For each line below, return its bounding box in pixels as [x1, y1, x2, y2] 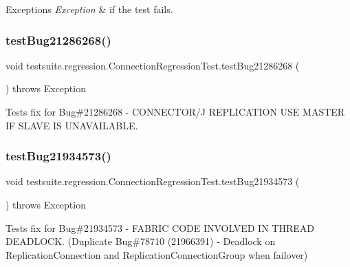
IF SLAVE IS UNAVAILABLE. [6, 118, 138, 132]
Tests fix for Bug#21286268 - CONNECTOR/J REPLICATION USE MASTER [6, 105, 345, 118]
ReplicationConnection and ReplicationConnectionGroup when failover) [6, 247, 308, 261]
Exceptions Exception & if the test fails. [6, 2, 173, 16]
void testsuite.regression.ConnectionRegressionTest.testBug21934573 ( [6, 174, 300, 189]
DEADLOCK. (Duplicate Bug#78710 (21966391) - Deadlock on [6, 234, 276, 248]
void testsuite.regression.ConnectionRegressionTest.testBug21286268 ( [6, 58, 300, 72]
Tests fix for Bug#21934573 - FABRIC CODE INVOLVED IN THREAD [6, 220, 314, 235]
